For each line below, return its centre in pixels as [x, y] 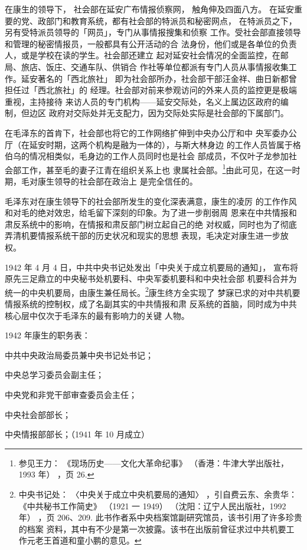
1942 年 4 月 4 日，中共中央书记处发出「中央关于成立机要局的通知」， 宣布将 [151, 267]
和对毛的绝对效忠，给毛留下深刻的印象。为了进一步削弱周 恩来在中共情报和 [151, 213]
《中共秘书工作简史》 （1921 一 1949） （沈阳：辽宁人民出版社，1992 [152, 505]
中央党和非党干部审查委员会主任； [71, 394]
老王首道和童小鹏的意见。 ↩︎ [88, 540]
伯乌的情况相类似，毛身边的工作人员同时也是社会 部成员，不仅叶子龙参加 [147, 156]
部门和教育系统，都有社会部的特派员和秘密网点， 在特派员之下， [171, 20]
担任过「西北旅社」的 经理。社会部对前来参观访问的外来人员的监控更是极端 [151, 90]
